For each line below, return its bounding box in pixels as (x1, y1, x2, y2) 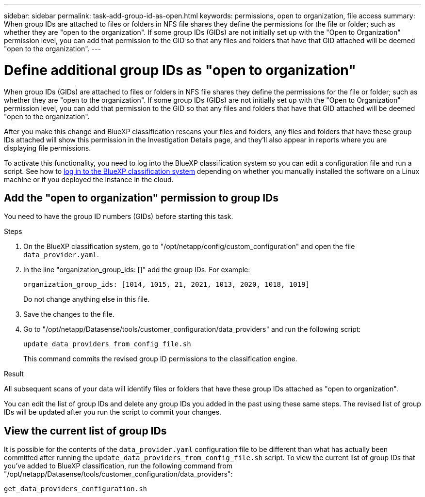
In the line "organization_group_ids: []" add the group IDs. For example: (23, 265, 250, 274)
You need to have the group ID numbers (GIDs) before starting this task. (4, 212, 233, 221)
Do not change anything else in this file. (23, 295, 150, 304)
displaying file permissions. (4, 143, 91, 152)
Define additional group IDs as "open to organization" (4, 62, 356, 78)
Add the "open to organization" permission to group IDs (4, 191, 279, 204)
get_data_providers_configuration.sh (4, 485, 147, 493)
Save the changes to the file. (23, 310, 114, 319)
